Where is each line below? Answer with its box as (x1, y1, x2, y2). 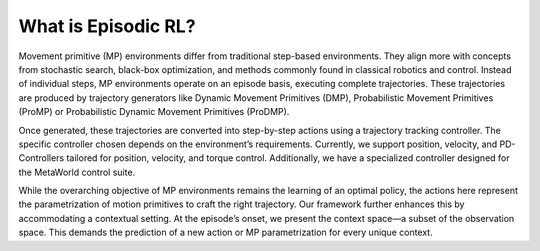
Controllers (18, 152, 65, 164)
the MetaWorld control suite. (18, 166, 136, 178)
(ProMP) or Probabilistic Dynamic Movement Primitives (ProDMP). (18, 106, 290, 118)
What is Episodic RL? (18, 15, 196, 37)
